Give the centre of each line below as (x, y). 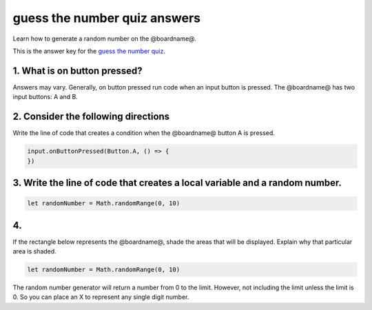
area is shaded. (34, 251)
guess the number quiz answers (107, 18)
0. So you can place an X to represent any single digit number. (101, 297)
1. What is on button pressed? (77, 71)
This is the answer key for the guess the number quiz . (89, 51)
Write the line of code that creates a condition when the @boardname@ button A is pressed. (144, 133)
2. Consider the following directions (91, 117)
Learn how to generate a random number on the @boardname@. (104, 39)
